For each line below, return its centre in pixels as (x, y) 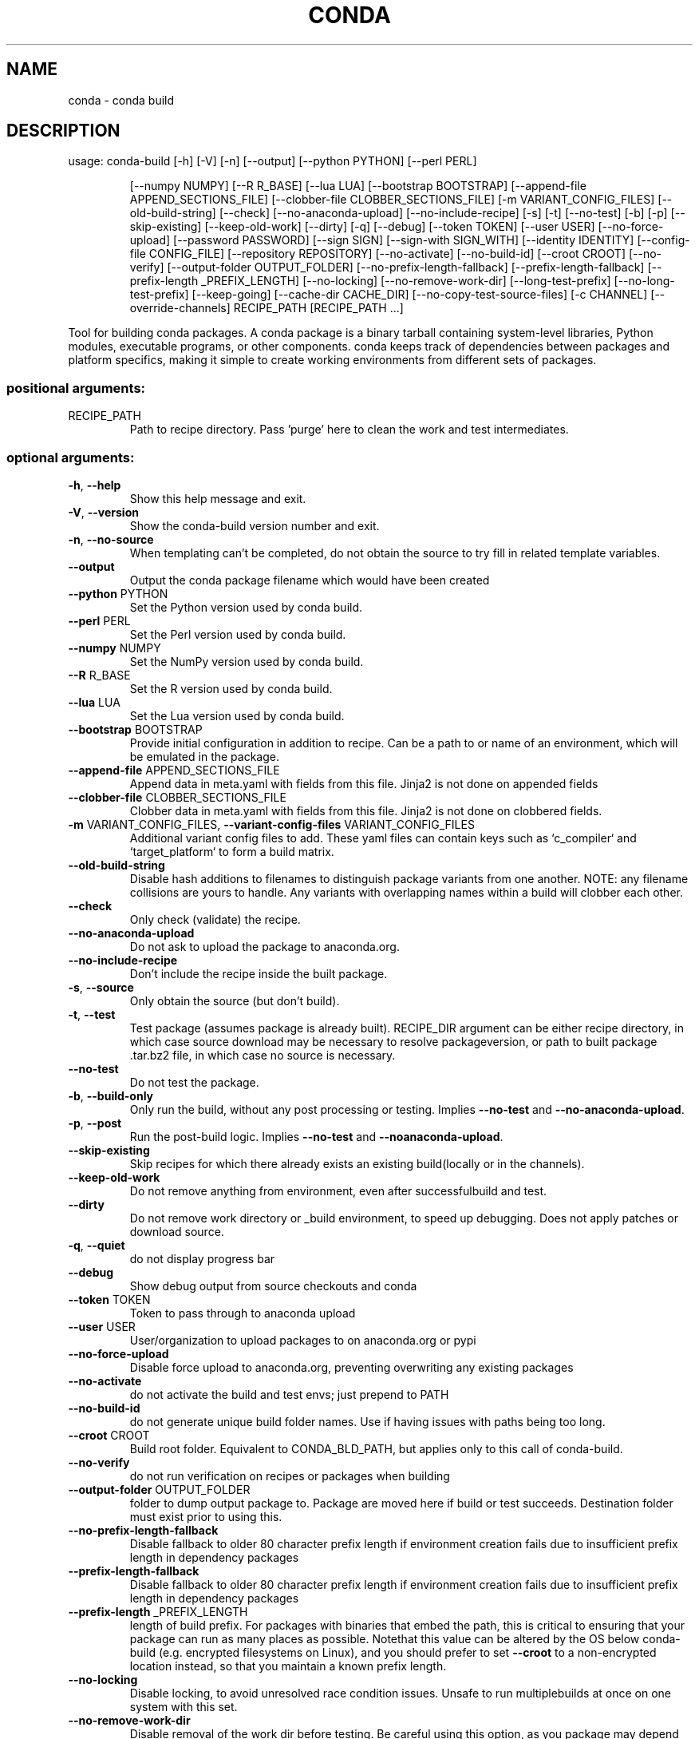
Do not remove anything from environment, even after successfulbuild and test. (338, 1190)
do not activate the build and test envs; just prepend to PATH (289, 1394)
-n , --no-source (111, 539)
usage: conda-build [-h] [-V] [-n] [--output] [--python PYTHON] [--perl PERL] (272, 161)
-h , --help (95, 485)
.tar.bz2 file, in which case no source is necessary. (263, 1055)
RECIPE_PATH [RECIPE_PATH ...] (318, 308)
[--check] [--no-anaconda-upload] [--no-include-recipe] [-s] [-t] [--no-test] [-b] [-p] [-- (452, 213)
